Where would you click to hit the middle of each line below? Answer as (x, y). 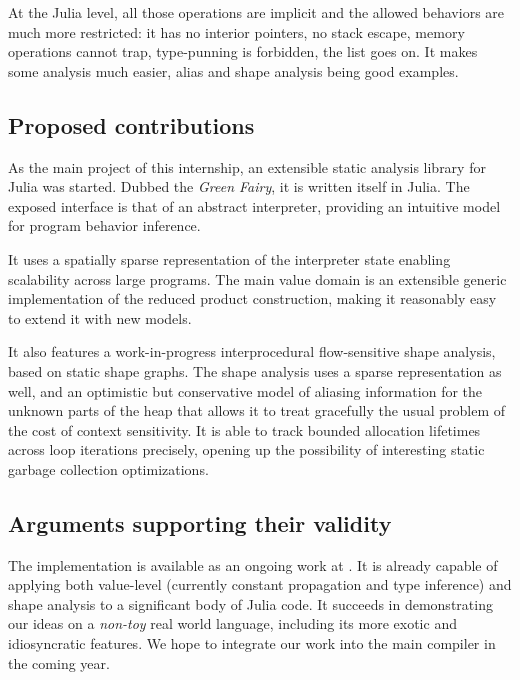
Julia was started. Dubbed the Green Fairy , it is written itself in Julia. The (239, 186)
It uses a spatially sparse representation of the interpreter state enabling (229, 258)
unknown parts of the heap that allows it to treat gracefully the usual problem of (257, 410)
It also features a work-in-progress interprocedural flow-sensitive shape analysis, (252, 351)
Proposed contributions (131, 124)
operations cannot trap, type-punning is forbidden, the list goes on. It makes (243, 51)
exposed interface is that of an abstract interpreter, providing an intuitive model (254, 205)
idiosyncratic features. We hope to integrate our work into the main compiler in (252, 643)
